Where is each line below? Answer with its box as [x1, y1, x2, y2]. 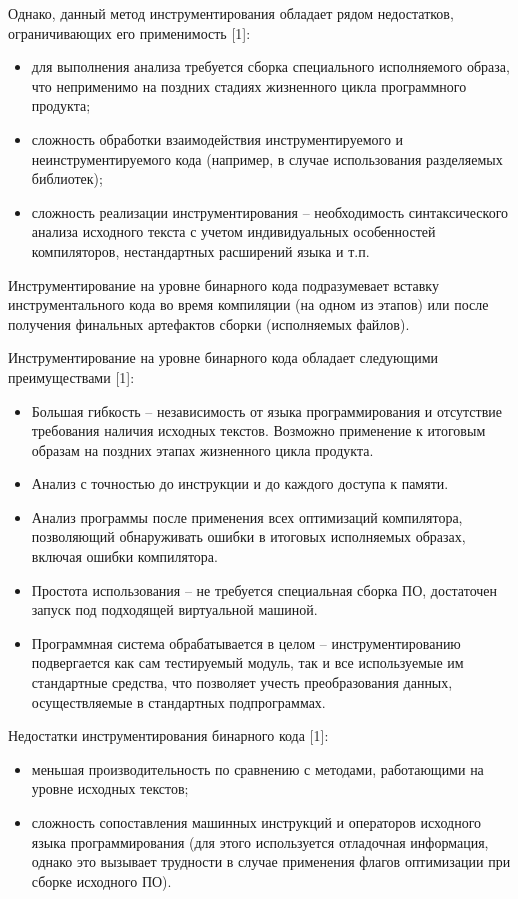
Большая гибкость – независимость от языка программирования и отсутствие [31, 400, 503, 421]
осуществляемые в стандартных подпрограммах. [31, 691, 326, 712]
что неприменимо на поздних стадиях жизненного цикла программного [31, 75, 467, 96]
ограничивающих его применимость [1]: [8, 22, 251, 43]
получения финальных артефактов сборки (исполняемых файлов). [8, 313, 410, 334]
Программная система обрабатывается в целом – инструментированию [31, 632, 461, 653]
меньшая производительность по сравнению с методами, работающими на [31, 758, 484, 779]
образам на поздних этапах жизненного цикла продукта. [31, 439, 374, 460]
